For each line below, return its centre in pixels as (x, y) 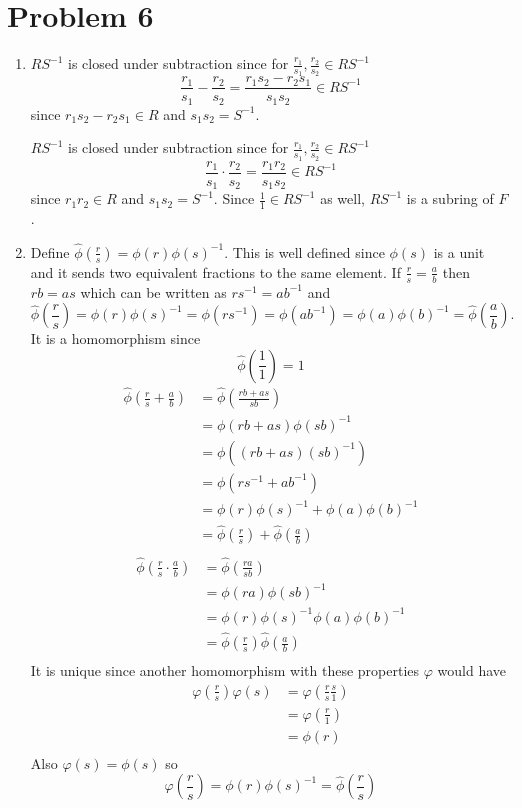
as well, (342, 198)
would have (471, 670)
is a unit (459, 251)
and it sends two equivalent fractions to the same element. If (215, 271)
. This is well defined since (304, 251)
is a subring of (450, 198)
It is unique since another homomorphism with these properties (225, 670)
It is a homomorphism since (115, 338)
